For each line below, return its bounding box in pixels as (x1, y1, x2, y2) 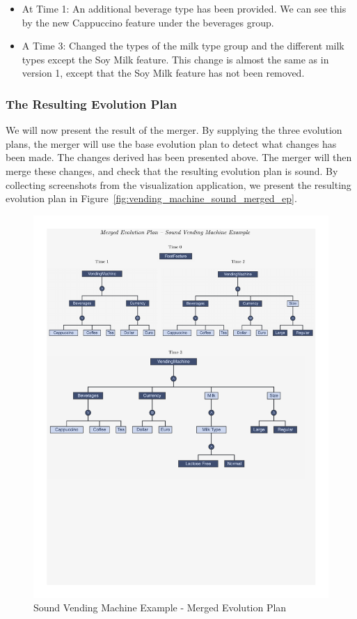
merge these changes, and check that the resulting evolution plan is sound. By (6, 163, 338, 178)
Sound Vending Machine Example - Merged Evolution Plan (33, 600, 287, 615)
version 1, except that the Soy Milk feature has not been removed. (22, 66, 305, 80)
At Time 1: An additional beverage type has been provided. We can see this (22, 1, 347, 15)
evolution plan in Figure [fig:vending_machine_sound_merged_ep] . (6, 191, 297, 206)
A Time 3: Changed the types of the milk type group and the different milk (22, 38, 344, 53)
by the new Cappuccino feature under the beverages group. (22, 15, 274, 29)
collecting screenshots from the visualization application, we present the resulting (6, 177, 351, 192)
